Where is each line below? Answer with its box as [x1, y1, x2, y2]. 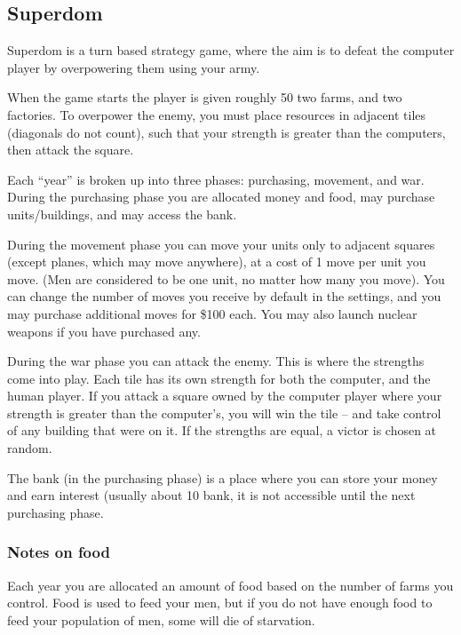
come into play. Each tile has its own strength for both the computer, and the [7, 369, 431, 387]
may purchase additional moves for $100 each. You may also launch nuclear [7, 304, 417, 322]
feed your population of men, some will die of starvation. [7, 610, 315, 629]
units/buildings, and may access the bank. [7, 204, 237, 223]
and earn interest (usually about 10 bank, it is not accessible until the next [7, 486, 416, 504]
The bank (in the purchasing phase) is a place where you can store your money [7, 468, 438, 487]
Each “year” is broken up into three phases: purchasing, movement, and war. [7, 170, 425, 188]
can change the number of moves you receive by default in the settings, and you [7, 287, 441, 306]
